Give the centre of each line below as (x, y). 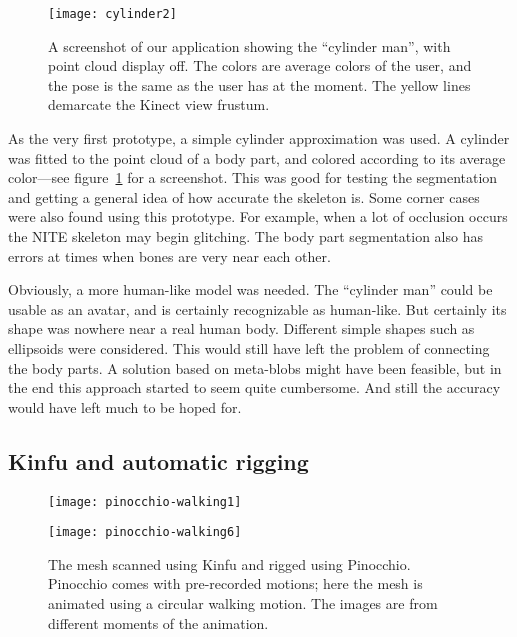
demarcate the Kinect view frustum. (159, 104)
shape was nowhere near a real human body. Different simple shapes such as (241, 328)
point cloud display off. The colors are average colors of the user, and (260, 65)
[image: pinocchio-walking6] (145, 532)
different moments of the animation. (158, 622)
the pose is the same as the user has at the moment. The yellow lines (259, 84)
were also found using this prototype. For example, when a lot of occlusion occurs (258, 216)
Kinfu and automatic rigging (158, 460)
